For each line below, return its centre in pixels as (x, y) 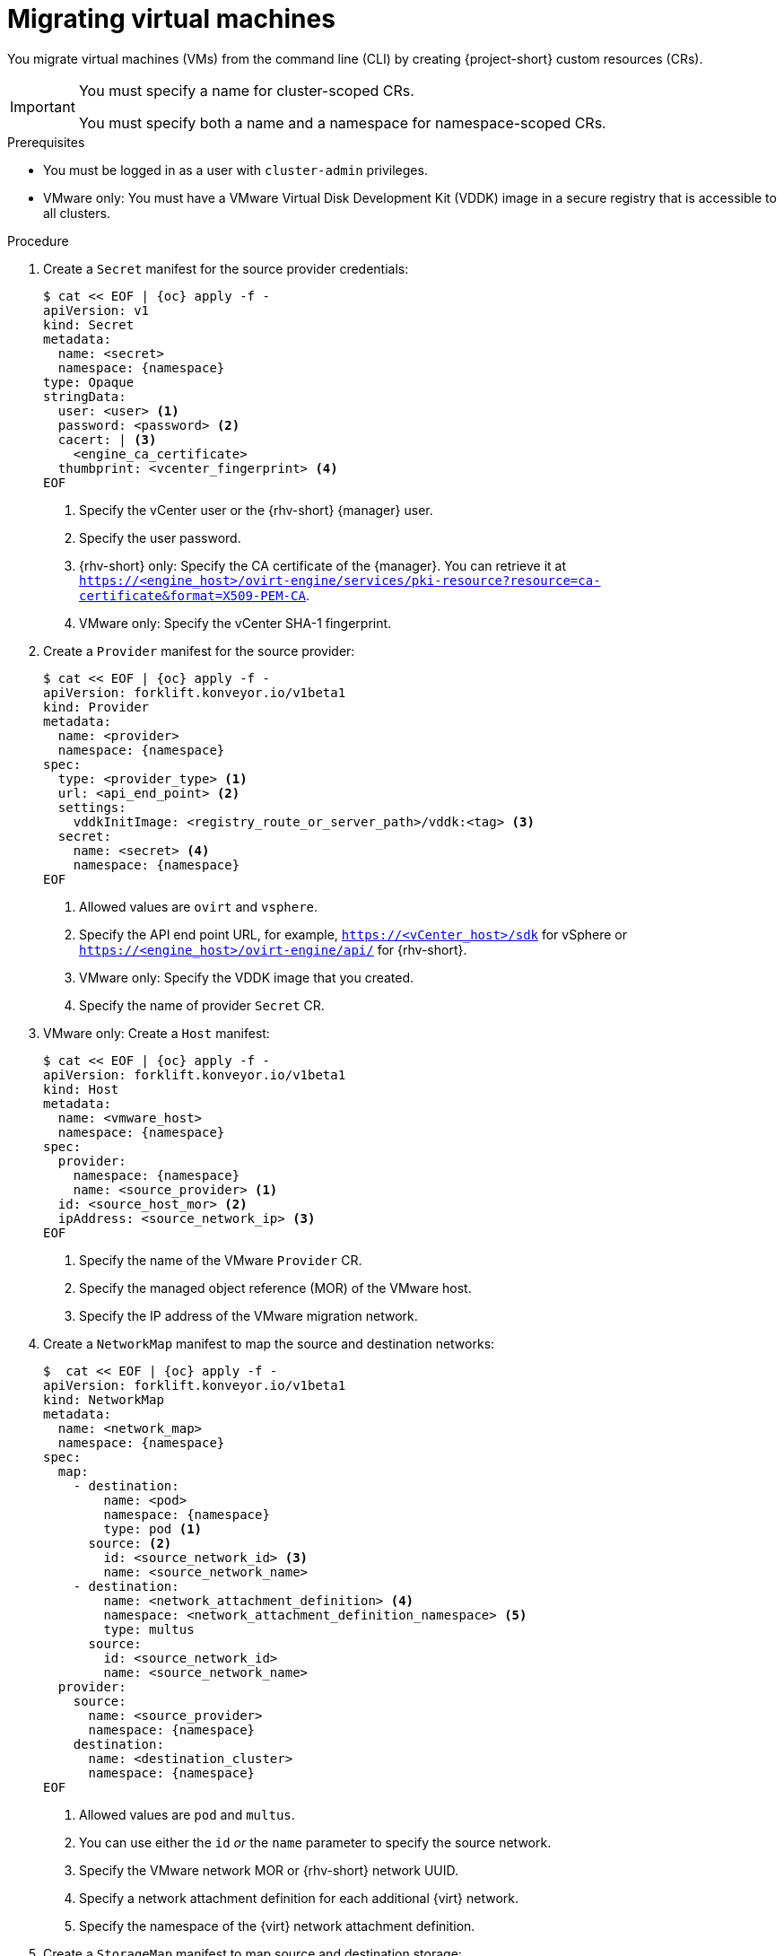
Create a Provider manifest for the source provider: (199, 651)
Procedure (38, 240)
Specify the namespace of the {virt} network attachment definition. (277, 1925)
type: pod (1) (153, 1528)
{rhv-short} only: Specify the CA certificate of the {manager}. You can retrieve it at (323, 565)
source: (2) (130, 1543)
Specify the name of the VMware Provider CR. (221, 1260)
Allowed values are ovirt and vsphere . (199, 906)
